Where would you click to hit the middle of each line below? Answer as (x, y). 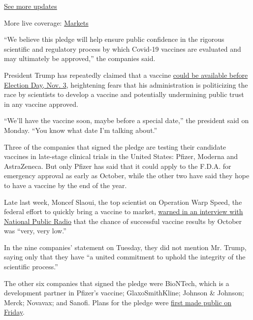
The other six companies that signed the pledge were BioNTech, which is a (117, 283)
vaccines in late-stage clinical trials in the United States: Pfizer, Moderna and (121, 156)
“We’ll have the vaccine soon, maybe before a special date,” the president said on (126, 120)
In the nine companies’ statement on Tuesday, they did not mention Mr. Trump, (125, 247)
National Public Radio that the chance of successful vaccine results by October (123, 221)
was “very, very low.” (35, 231)
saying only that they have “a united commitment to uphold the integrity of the (125, 257)
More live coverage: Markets (46, 22)
